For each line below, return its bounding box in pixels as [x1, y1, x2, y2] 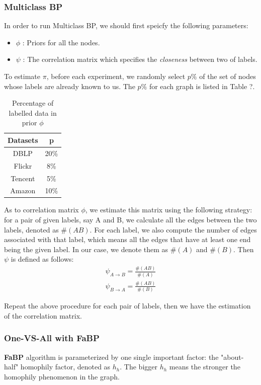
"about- [221, 351, 244, 362]
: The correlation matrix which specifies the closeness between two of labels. [23, 54, 257, 64]
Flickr [14, 160, 32, 171]
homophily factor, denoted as [20, 361, 111, 372]
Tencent [11, 173, 35, 183]
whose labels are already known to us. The [4, 81, 135, 91]
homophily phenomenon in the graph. [4, 371, 120, 381]
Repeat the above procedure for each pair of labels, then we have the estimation [4, 300, 251, 311]
